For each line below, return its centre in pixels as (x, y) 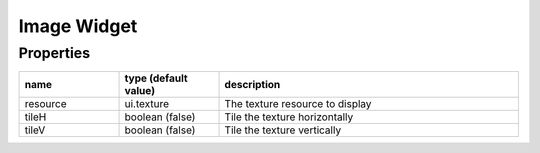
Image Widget (78, 26)
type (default (156, 78)
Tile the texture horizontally (289, 117)
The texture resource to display (298, 104)
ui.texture (147, 104)
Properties (54, 53)
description (252, 85)
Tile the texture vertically (283, 130)
